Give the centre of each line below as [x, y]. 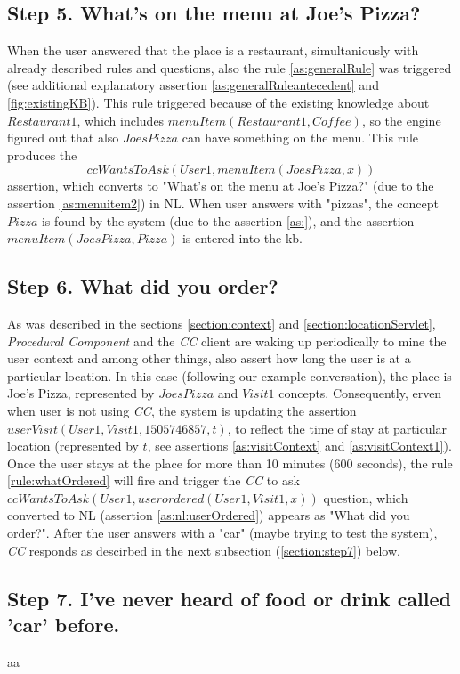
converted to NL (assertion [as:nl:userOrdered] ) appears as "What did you [209, 515]
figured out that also [63, 138]
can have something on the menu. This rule [300, 138]
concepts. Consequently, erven [360, 393]
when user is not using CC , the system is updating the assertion [182, 410]
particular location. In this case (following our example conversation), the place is [230, 375]
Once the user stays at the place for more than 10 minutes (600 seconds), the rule [230, 463]
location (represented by [73, 446]
